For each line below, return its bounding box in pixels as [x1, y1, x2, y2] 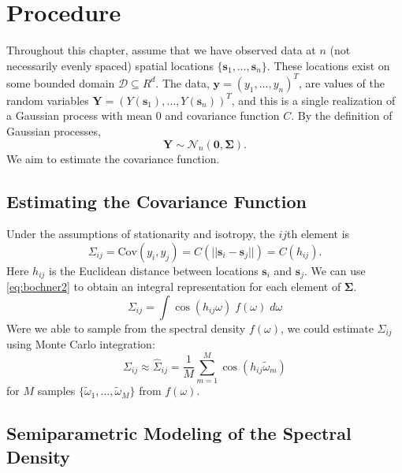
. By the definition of [291, 107, 393, 124]
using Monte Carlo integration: [6, 336, 155, 352]
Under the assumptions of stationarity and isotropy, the [6, 225, 275, 242]
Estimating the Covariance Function [6, 188, 307, 213]
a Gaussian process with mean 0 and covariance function [6, 107, 280, 124]
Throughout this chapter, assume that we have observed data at [6, 42, 316, 58]
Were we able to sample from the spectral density [6, 320, 246, 337]
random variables [6, 91, 89, 108]
